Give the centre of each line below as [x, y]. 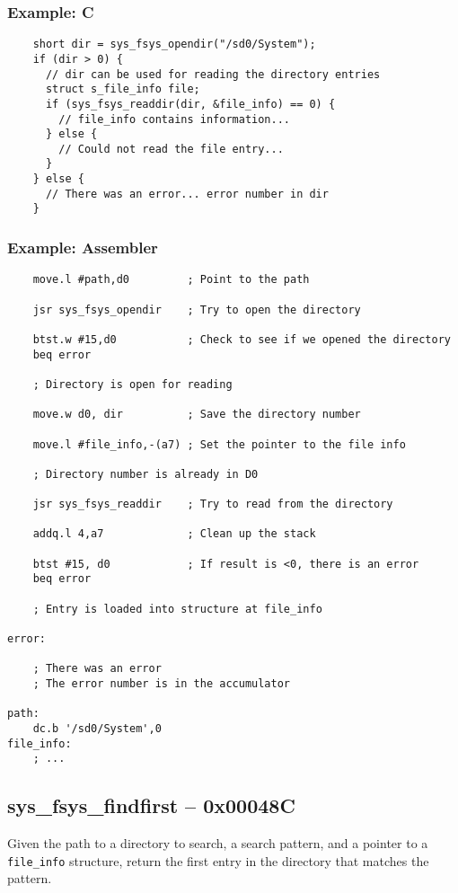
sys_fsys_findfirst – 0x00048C [151, 805]
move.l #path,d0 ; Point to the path [171, 280]
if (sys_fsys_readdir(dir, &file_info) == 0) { [190, 104]
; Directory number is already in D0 [145, 474]
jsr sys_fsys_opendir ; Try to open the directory [197, 309]
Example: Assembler [83, 248]
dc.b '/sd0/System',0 [97, 729]
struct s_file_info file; [123, 89]
